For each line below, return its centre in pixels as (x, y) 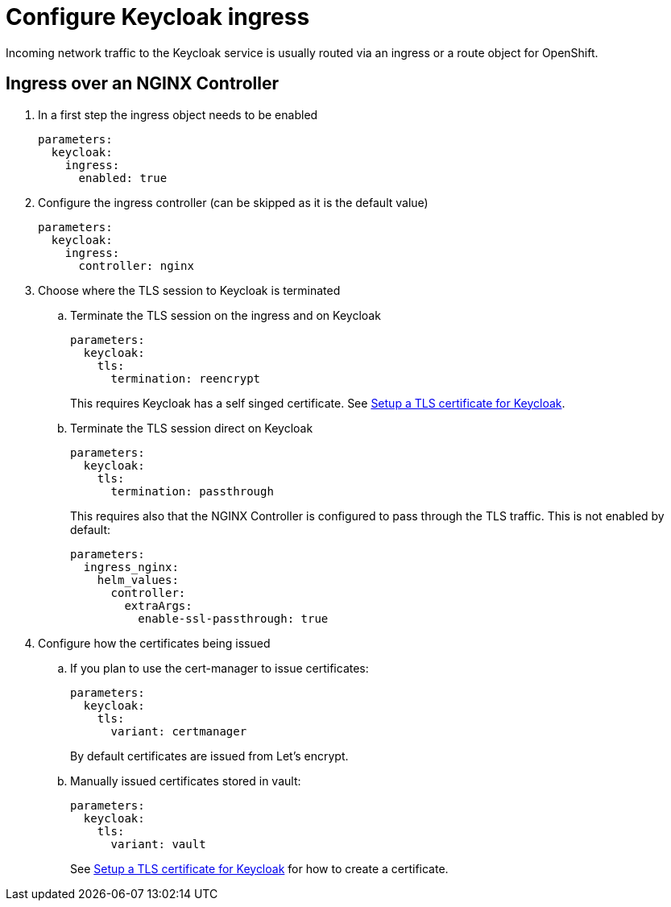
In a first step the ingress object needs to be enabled (178, 114)
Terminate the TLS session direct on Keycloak (192, 428)
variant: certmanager (179, 731)
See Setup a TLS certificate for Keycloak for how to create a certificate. (259, 868)
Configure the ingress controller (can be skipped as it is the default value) (233, 202)
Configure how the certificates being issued (154, 643)
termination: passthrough (192, 491)
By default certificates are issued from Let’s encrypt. (209, 756)
